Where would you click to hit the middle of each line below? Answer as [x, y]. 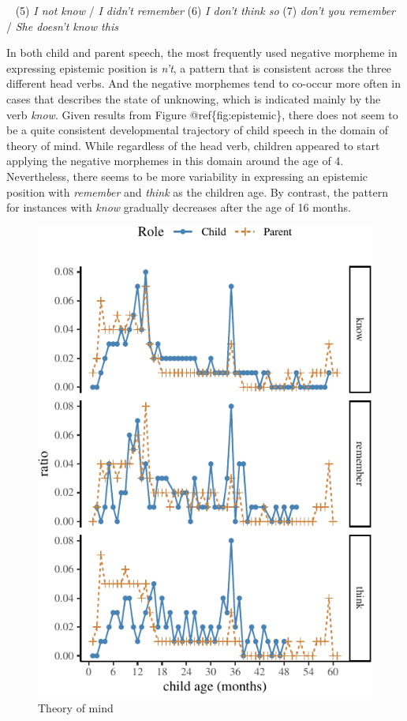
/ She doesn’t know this [62, 26]
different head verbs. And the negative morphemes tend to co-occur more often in [204, 83]
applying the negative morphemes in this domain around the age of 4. [175, 161]
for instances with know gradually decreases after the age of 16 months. [179, 207]
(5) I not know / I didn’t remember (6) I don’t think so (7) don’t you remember [205, 10]
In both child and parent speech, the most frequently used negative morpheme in [202, 53]
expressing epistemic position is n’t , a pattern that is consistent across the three [199, 68]
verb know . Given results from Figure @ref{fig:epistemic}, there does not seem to [202, 114]
